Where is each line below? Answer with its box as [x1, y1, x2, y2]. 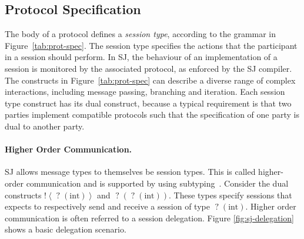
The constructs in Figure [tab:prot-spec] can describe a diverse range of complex [5, 74, 296, 86]
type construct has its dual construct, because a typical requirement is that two [5, 97, 292, 109]
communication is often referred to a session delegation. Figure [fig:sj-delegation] [5, 211, 294, 224]
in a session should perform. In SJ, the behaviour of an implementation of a [5, 51, 278, 63]
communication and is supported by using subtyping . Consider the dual [26, 177, 289, 189]
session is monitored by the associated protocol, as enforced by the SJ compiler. [5, 62, 292, 74]
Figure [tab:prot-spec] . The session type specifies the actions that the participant [5, 39, 298, 51]
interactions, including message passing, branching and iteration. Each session [5, 85, 285, 98]
